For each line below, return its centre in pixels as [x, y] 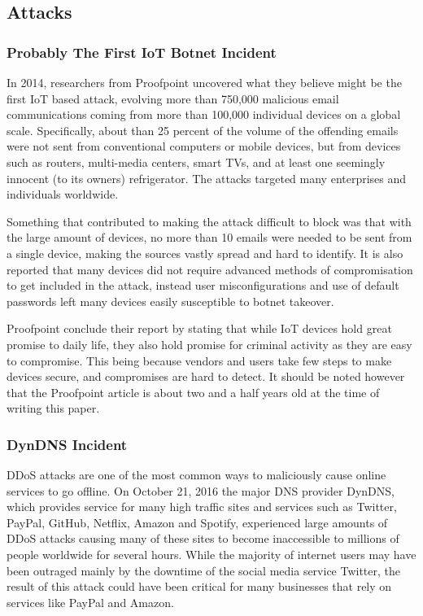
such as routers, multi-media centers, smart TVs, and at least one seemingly [196, 162]
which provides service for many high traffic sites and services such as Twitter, [202, 507]
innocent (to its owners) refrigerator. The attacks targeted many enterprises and [207, 178]
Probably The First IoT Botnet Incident [142, 52]
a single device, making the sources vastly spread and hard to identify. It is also [205, 253]
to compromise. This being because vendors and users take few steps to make [199, 360]
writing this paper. [53, 408]
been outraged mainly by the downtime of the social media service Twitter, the [204, 570]
